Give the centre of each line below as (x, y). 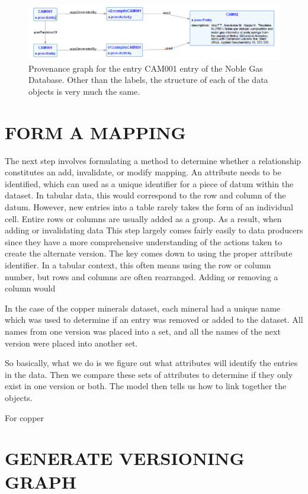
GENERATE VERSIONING (125, 458)
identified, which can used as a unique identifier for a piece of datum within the (149, 183)
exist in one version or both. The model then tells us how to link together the (146, 386)
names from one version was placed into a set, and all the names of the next (143, 331)
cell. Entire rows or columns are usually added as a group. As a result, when (143, 218)
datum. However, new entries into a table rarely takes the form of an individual (149, 207)
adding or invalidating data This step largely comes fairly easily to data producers (154, 230)
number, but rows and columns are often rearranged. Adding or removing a (142, 276)
